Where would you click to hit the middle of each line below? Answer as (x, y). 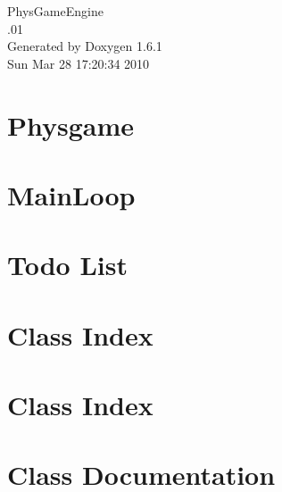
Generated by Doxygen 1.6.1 (85, 46)
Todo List (67, 265)
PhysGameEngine (55, 11)
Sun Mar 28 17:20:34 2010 (79, 63)
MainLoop (71, 194)
